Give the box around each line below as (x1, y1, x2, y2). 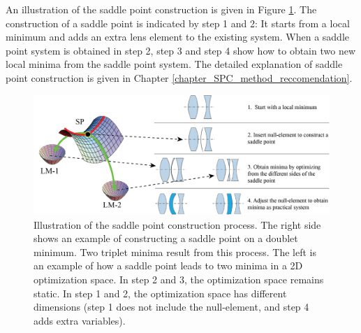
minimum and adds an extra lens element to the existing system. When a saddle (6, 29, 350, 44)
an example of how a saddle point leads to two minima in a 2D (34, 258, 303, 273)
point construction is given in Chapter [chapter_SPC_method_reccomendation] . (6, 70, 353, 85)
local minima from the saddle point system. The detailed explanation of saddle (6, 57, 343, 71)
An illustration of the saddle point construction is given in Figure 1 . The (6, 2, 317, 16)
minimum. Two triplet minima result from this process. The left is (34, 244, 316, 259)
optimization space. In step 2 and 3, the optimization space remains (34, 271, 324, 286)
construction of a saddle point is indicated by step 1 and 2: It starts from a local (6, 15, 350, 30)
